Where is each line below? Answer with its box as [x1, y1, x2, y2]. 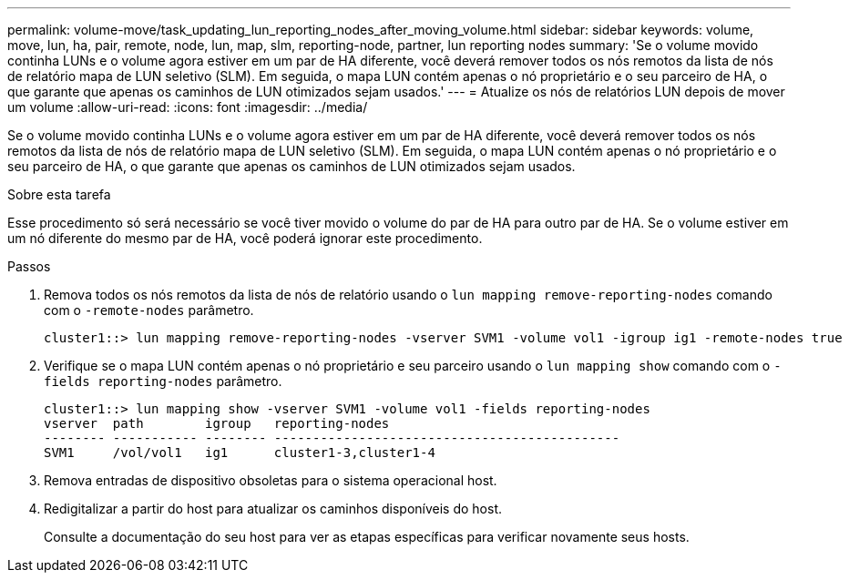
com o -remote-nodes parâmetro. [44, 302, 254, 318]
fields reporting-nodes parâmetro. [44, 373, 282, 389]
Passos [7, 259, 51, 274]
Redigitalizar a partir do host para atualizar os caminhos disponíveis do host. [44, 501, 503, 516]
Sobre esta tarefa [7, 187, 111, 202]
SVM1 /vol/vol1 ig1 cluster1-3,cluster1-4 [44, 445, 435, 460]
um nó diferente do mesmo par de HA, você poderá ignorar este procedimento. [7, 230, 483, 246]
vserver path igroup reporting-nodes [44, 416, 390, 431]
